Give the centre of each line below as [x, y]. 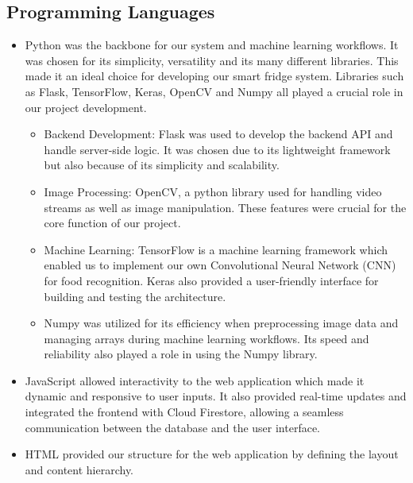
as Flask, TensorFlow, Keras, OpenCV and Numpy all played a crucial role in [214, 91]
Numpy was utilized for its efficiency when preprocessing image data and [221, 323]
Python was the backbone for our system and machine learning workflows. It [212, 45]
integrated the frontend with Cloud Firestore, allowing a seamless [184, 412]
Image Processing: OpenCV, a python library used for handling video [213, 191]
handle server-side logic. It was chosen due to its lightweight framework [217, 149]
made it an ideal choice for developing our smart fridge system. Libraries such [214, 76]
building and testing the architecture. [135, 296]
